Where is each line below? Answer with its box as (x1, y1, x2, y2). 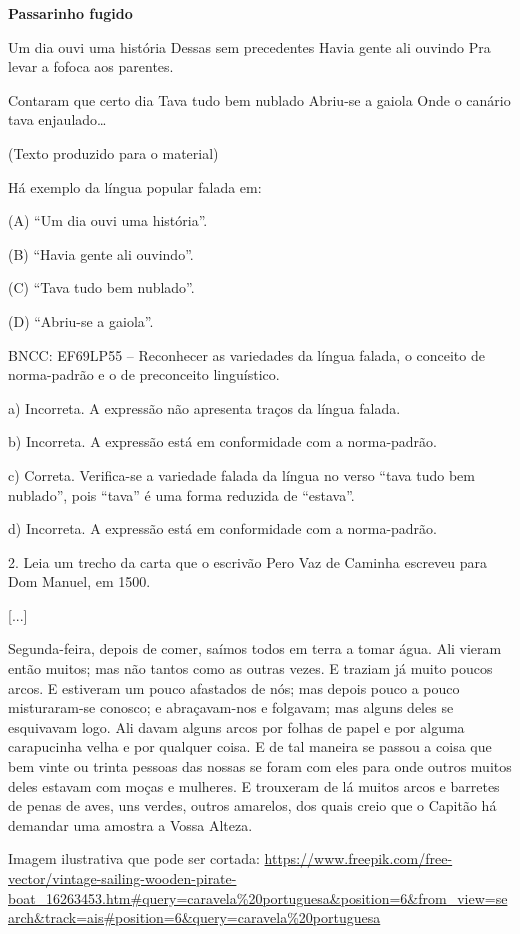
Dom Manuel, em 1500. (8, 571, 151, 592)
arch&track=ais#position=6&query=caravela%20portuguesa (8, 907, 381, 928)
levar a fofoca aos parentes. (8, 56, 174, 77)
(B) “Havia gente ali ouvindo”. (8, 243, 194, 264)
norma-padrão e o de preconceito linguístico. (8, 364, 280, 385)
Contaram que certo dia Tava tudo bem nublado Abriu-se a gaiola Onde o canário (8, 89, 511, 110)
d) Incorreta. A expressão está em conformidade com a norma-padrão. (8, 518, 437, 539)
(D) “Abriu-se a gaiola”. (8, 310, 154, 331)
